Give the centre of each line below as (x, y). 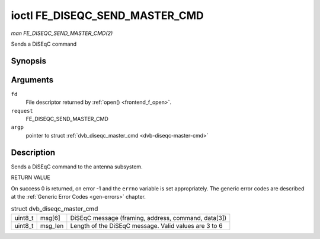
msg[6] (50, 218)
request (22, 111)
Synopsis (29, 61)
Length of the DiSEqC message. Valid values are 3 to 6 (146, 225)
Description (33, 152)
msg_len (52, 225)
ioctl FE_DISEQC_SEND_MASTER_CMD (107, 15)
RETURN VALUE (31, 177)
